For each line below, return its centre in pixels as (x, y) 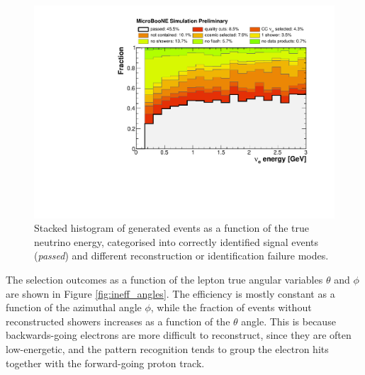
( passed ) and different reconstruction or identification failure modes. (181, 256)
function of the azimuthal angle (74, 307)
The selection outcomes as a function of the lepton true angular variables (164, 280)
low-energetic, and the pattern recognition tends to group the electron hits (167, 349)
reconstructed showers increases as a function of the (118, 321)
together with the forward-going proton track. (105, 363)
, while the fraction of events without (231, 307)
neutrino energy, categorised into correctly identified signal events (176, 241)
